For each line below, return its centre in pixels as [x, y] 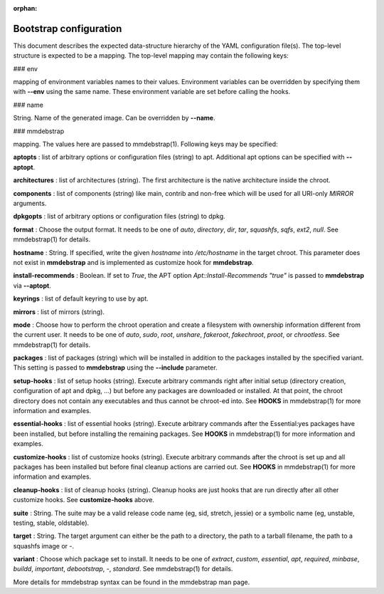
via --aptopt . [32, 286]
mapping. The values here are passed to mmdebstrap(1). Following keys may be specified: [145, 144]
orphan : [25, 8]
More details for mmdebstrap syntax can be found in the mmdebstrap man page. [132, 582]
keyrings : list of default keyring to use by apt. [81, 298]
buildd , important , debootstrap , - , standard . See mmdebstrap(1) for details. [123, 569]
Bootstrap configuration [68, 28]
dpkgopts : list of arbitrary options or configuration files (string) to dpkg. [119, 217]
